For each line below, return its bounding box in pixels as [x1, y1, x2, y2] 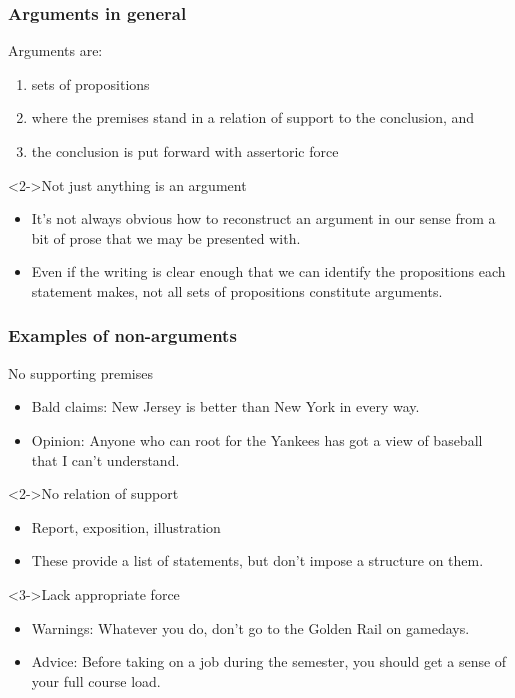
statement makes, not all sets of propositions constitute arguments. [31, 280, 443, 301]
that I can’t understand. [31, 449, 180, 470]
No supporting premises [8, 362, 153, 383]
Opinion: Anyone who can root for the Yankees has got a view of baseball [31, 429, 483, 450]
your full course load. [31, 670, 161, 691]
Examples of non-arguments [8, 323, 237, 348]
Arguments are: [8, 40, 103, 61]
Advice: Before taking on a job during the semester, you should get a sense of [31, 651, 507, 672]
